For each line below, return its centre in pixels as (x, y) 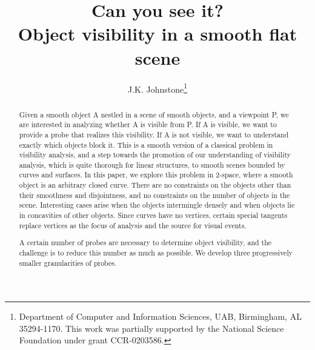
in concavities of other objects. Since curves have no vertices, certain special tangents (153, 215)
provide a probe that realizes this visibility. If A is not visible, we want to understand (154, 134)
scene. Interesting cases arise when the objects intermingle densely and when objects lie (157, 205)
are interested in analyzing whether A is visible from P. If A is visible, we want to (148, 124)
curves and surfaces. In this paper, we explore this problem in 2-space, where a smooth (156, 175)
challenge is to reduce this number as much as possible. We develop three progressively (156, 252)
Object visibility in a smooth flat (157, 34)
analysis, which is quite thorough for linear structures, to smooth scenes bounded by (152, 164)
